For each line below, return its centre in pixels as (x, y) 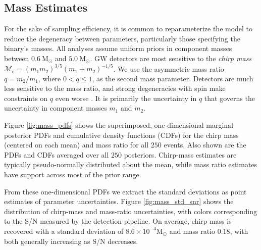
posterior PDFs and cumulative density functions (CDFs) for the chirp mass (121, 135)
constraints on (26, 98)
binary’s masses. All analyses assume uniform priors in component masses (118, 48)
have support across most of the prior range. (73, 174)
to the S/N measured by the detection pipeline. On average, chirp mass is (118, 221)
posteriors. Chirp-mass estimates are (180, 154)
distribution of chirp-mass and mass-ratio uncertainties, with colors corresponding (131, 211)
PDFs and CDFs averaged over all (57, 154)
